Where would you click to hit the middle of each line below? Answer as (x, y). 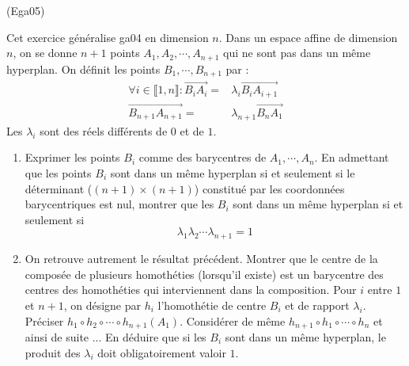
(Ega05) (26, 10)
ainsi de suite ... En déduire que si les (116, 337)
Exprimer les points (72, 157)
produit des (53, 352)
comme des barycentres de (203, 157)
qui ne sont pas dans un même (297, 53)
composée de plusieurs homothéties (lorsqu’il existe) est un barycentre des (204, 274)
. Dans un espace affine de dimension (308, 37)
